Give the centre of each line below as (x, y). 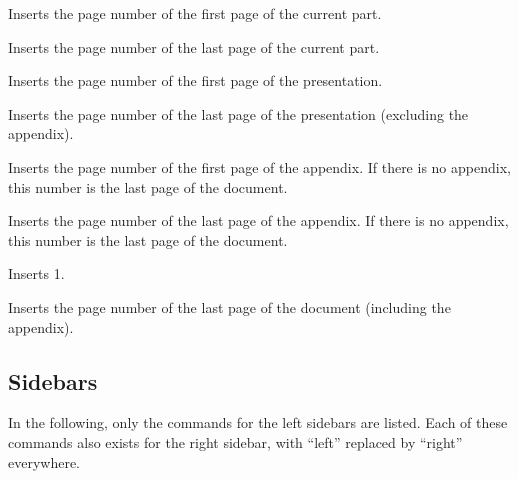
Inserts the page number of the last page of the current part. (194, 46)
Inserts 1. (36, 273)
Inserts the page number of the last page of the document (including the (229, 306)
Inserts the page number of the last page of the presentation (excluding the (238, 113)
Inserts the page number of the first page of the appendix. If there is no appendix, (259, 166)
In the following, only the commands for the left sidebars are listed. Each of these (258, 422)
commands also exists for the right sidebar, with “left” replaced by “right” (235, 441)
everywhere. (44, 461)
